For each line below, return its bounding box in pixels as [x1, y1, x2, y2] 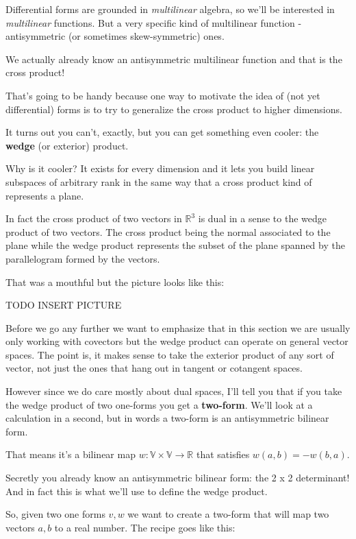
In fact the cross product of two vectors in [5, 211, 182, 226]
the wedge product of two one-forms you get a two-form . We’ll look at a [5, 397, 313, 411]
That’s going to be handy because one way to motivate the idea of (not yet [5, 88, 320, 102]
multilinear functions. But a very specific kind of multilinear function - [5, 15, 302, 29]
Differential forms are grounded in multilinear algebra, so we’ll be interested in [5, 2, 335, 16]
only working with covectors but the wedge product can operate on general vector [5, 334, 348, 348]
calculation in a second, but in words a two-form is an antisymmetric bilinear [5, 411, 329, 425]
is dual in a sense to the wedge [198, 211, 327, 226]
